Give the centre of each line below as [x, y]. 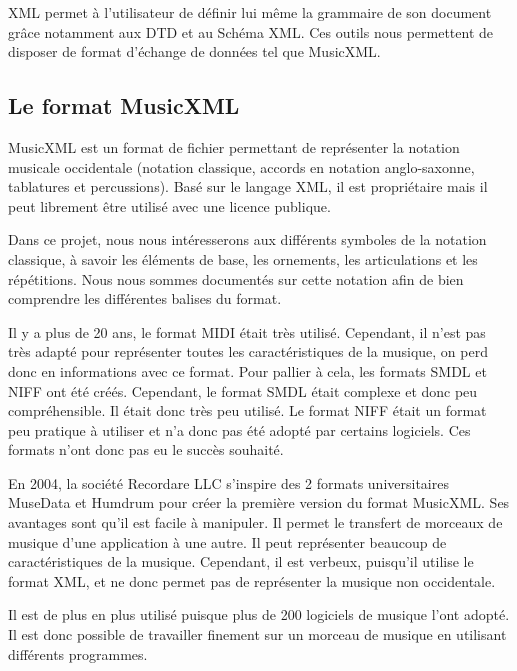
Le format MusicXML [124, 105]
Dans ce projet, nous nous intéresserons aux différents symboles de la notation [247, 239]
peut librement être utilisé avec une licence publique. [169, 205]
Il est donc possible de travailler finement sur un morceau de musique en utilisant [257, 634]
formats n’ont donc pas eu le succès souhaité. [146, 449]
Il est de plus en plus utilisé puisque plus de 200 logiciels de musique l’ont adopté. [259, 614]
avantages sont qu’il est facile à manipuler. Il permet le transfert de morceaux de [255, 522]
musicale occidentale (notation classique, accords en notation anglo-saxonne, [241, 166]
